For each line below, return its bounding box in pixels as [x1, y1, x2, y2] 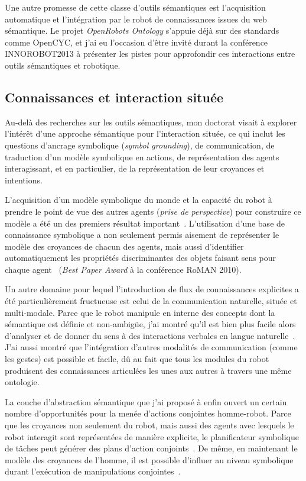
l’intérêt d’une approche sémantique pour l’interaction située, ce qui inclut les [5, 127, 285, 140]
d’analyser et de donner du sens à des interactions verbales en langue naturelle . [5, 329, 295, 341]
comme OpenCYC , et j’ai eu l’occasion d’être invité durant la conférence [5, 35, 268, 48]
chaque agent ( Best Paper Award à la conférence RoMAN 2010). [5, 263, 242, 275]
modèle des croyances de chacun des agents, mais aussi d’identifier [5, 240, 244, 252]
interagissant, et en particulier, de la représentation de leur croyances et [5, 162, 265, 175]
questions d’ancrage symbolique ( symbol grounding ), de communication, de [5, 138, 275, 151]
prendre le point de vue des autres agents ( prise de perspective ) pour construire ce [5, 205, 301, 217]
